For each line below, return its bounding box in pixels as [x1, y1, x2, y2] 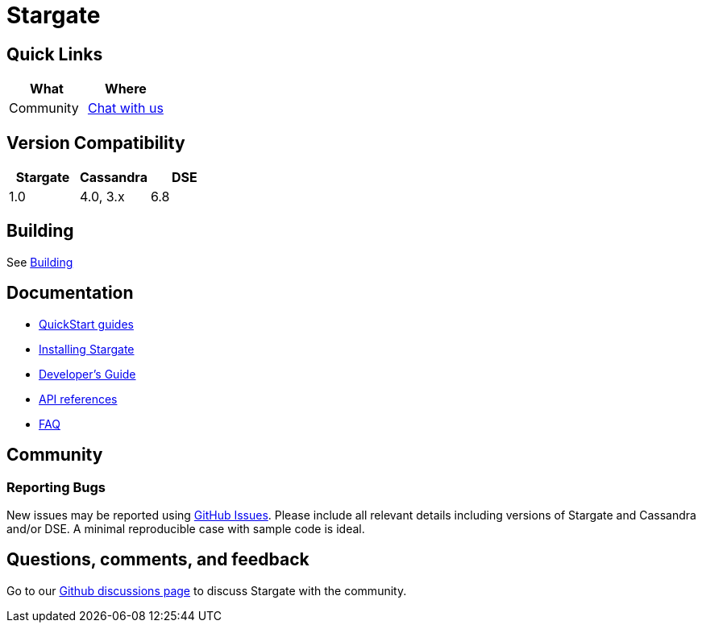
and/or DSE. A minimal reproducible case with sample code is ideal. [6, 521, 365, 536]
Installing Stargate [39, 341, 135, 356]
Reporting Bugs [6, 478, 106, 495]
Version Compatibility [6, 132, 185, 153]
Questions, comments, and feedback [6, 549, 309, 570]
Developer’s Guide [39, 366, 136, 381]
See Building [6, 254, 73, 269]
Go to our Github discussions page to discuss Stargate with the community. [6, 583, 407, 598]
